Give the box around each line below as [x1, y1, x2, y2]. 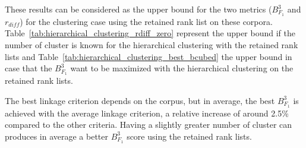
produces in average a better [5, 130, 109, 142]
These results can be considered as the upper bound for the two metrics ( [5, 3, 272, 15]
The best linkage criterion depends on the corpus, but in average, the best [5, 94, 275, 106]
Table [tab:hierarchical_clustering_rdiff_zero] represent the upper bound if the [5, 27, 295, 39]
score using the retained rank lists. [127, 130, 252, 142]
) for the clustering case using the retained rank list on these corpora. [20, 15, 273, 27]
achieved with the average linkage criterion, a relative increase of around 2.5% [5, 106, 289, 119]
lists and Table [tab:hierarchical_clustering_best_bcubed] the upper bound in [5, 50, 292, 62]
